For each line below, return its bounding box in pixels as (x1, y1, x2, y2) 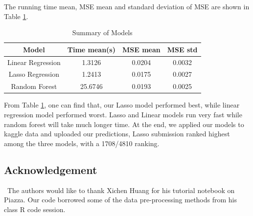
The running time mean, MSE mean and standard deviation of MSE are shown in (4, 1, 250, 11)
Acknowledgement (4, 162, 97, 177)
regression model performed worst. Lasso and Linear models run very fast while (4, 109, 242, 119)
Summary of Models (72, 27, 133, 38)
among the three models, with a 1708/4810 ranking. (4, 138, 160, 148)
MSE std (167, 44, 198, 54)
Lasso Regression (8, 69, 60, 79)
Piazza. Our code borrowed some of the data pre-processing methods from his (4, 194, 237, 205)
